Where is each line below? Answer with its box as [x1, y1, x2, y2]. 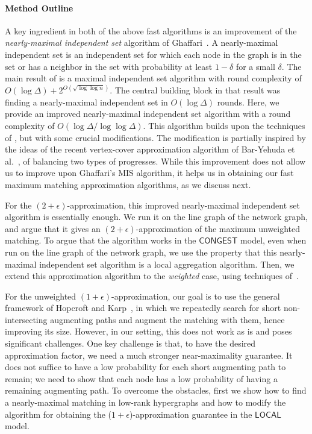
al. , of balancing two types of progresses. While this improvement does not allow [5, 154, 306, 167]
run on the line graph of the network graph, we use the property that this [5, 245, 277, 258]
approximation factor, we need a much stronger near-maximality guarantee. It [5, 348, 293, 361]
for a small [236, 60, 275, 72]
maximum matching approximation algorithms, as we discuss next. [5, 178, 251, 190]
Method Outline [5, 1, 73, 14]
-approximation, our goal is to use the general [111, 289, 280, 302]
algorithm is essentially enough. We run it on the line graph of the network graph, [5, 210, 308, 223]
